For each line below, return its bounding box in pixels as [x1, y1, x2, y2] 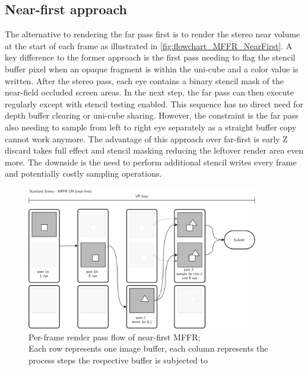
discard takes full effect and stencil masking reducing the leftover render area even [5, 144, 304, 157]
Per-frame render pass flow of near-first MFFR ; [28, 330, 201, 343]
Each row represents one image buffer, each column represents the [28, 342, 268, 355]
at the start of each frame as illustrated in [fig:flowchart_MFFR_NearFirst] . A [5, 39, 293, 52]
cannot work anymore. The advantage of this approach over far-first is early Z [5, 132, 288, 145]
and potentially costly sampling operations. [5, 167, 162, 180]
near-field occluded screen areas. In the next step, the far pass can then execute [5, 86, 294, 98]
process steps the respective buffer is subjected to [28, 353, 208, 366]
